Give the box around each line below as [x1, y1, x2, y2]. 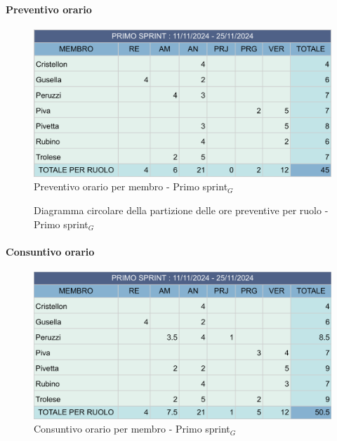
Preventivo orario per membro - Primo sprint [34, 179, 228, 194]
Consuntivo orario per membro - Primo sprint [34, 421, 230, 436]
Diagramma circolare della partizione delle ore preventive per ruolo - [34, 202, 329, 217]
